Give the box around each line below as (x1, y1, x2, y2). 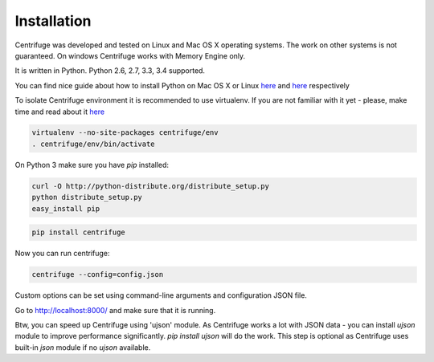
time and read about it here (14, 107, 104, 116)
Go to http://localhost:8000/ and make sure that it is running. (14, 305, 216, 315)
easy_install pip (31, 204, 100, 213)
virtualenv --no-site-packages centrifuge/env (31, 128, 219, 137)
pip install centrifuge (31, 228, 126, 237)
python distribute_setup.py (31, 193, 142, 202)
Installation (14, 12, 92, 30)
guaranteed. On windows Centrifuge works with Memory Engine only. (14, 51, 246, 60)
